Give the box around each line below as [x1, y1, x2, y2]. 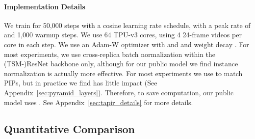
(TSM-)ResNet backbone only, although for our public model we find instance [4, 58, 238, 69]
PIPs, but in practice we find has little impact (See [4, 78, 157, 88]
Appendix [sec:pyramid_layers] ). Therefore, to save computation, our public [4, 87, 234, 97]
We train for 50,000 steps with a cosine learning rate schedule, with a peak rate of [4, 20, 251, 30]
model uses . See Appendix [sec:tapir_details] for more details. [4, 97, 193, 107]
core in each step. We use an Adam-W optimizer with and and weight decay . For [4, 39, 249, 49]
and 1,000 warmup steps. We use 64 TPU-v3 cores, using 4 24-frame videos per [4, 29, 242, 40]
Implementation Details [4, 1, 85, 11]
